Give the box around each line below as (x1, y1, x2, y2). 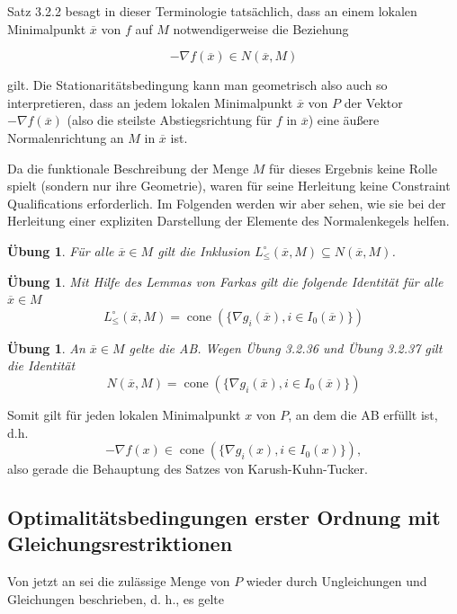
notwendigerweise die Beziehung (173, 19, 349, 38)
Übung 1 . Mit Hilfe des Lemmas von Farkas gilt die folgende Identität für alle (7, 271, 444, 290)
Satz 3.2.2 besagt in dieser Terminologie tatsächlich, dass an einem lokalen (7, 2, 417, 20)
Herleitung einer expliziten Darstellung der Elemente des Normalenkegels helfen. (7, 211, 450, 230)
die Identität (7, 356, 76, 375)
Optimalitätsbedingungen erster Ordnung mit (7, 503, 441, 531)
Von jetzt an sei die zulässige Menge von (7, 572, 230, 591)
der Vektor (344, 93, 403, 111)
